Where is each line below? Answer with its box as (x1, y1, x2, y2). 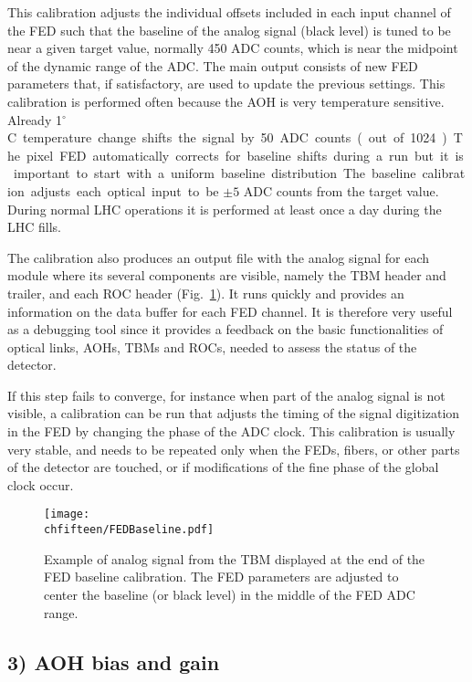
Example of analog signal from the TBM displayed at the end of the (44, 549, 425, 568)
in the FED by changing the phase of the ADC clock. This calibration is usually (7, 422, 456, 441)
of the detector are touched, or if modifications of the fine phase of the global (7, 457, 439, 477)
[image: (44, 508, 90, 521)
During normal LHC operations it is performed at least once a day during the (7, 199, 442, 218)
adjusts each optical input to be (30, 181, 219, 200)
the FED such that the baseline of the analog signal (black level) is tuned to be (7, 20, 451, 39)
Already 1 (7, 110, 62, 129)
